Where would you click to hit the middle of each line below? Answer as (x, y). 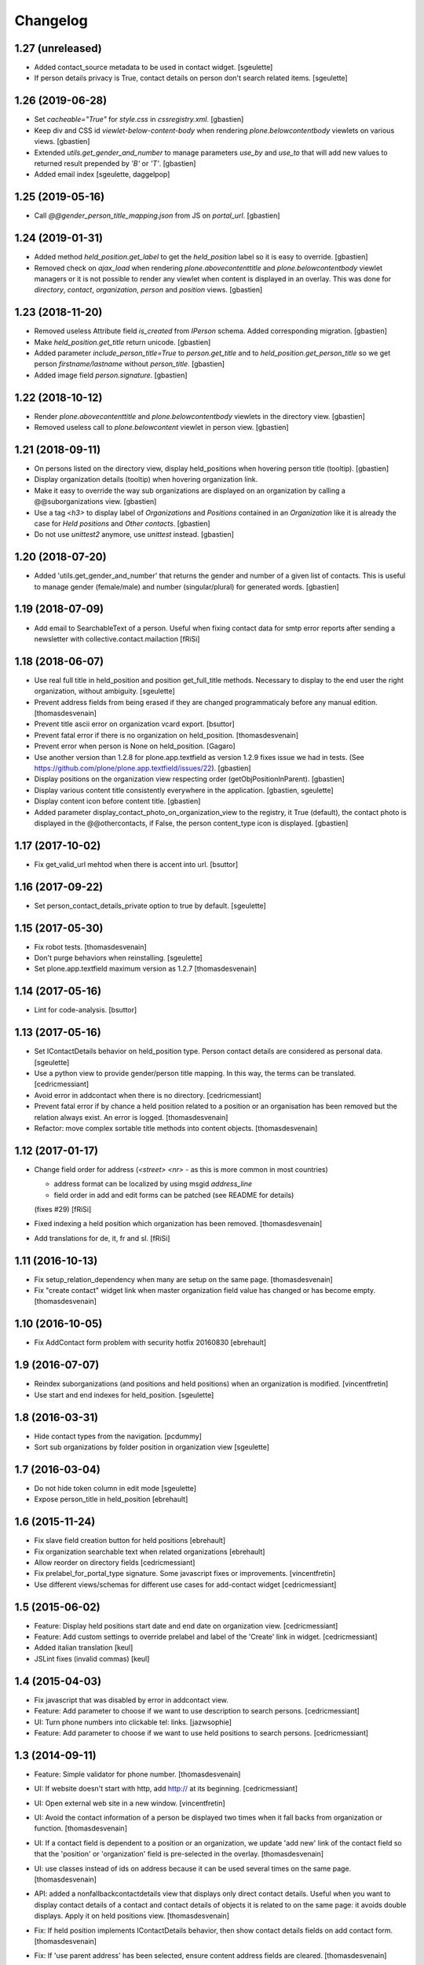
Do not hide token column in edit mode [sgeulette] (115, 1488)
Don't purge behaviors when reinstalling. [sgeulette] (119, 958)
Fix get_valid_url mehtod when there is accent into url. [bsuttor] (136, 864)
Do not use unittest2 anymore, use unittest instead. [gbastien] (134, 534)
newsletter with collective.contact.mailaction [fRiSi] (117, 639)
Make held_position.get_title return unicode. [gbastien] (122, 342)
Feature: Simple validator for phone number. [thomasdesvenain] (137, 1774)
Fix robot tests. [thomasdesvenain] (90, 946)
